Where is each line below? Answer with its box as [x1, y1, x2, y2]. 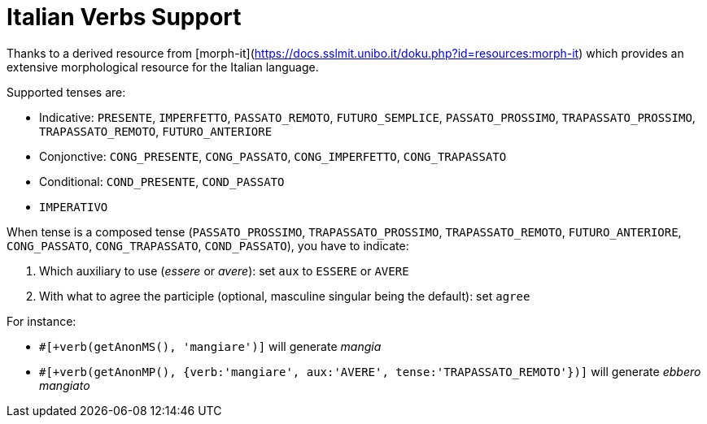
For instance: [7, 314, 76, 328]
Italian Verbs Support [7, 3, 242, 31]
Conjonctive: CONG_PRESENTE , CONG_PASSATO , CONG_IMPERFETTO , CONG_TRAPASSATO [39, 149, 507, 163]
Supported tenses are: [7, 84, 126, 99]
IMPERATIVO [39, 200, 108, 214]
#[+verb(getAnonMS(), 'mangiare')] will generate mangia [39, 339, 382, 353]
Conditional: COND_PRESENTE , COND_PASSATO [39, 174, 285, 188]
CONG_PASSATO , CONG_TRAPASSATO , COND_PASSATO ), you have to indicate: [7, 238, 409, 253]
